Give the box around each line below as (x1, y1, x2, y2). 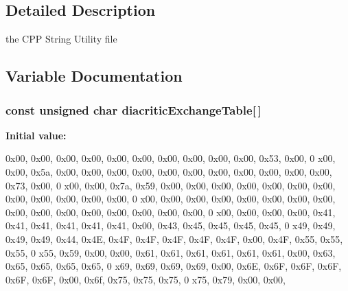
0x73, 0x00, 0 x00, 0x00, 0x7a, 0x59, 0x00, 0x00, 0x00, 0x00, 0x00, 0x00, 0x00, (5, 178, 336, 192)
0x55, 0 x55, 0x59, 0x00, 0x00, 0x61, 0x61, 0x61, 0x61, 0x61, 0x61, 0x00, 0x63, (5, 245, 336, 259)
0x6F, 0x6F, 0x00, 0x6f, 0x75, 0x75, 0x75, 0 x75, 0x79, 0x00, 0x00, (5, 272, 286, 286)
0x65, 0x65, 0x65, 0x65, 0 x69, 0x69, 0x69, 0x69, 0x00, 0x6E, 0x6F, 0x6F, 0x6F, (5, 259, 342, 273)
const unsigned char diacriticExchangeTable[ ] (5, 101, 262, 118)
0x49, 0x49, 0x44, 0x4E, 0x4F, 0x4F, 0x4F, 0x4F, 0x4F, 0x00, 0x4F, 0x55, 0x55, (5, 231, 343, 246)
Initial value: (5, 128, 67, 142)
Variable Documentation (5, 65, 183, 86)
